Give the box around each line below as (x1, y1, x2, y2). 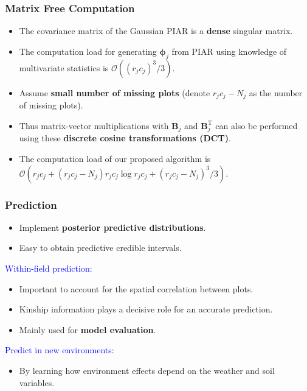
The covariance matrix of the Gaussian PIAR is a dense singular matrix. (19, 24, 293, 37)
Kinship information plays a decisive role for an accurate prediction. (19, 303, 273, 315)
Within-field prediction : (5, 261, 92, 274)
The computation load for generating (19, 44, 157, 57)
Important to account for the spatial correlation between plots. (19, 282, 254, 295)
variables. (19, 376, 55, 389)
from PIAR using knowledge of (171, 44, 287, 57)
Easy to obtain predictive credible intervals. (19, 241, 182, 254)
